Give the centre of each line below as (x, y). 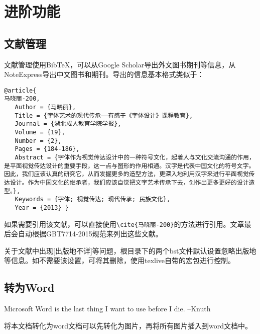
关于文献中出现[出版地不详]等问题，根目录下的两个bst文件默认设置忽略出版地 (130, 250)
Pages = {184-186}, (47, 149)
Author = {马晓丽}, (45, 107)
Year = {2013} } (42, 207)
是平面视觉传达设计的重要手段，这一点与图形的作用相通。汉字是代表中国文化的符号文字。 (129, 166)
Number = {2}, (38, 141)
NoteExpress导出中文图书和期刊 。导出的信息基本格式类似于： (104, 74)
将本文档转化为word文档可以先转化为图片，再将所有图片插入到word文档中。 (128, 325)
